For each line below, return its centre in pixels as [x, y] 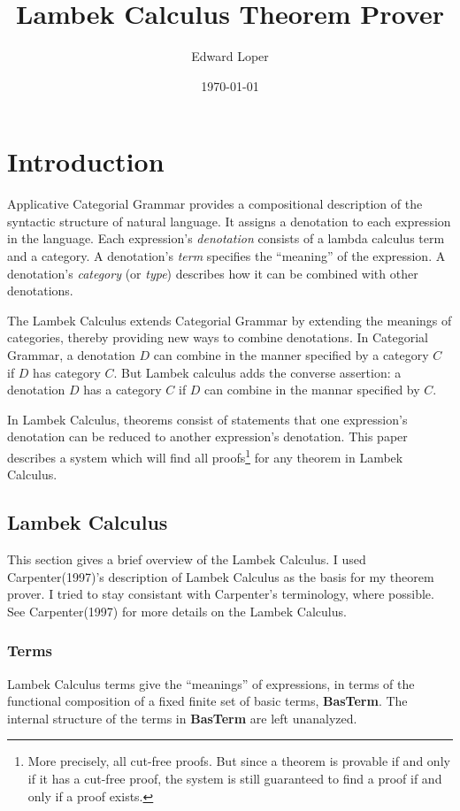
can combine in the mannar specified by [312, 390]
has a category [123, 390]
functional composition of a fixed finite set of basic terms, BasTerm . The [207, 701]
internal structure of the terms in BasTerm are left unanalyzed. [182, 718]
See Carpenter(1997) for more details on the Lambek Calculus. [177, 611]
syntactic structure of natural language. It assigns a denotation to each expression [229, 221]
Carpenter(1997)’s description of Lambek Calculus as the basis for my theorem [221, 576]
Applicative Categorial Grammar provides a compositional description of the [215, 204]
